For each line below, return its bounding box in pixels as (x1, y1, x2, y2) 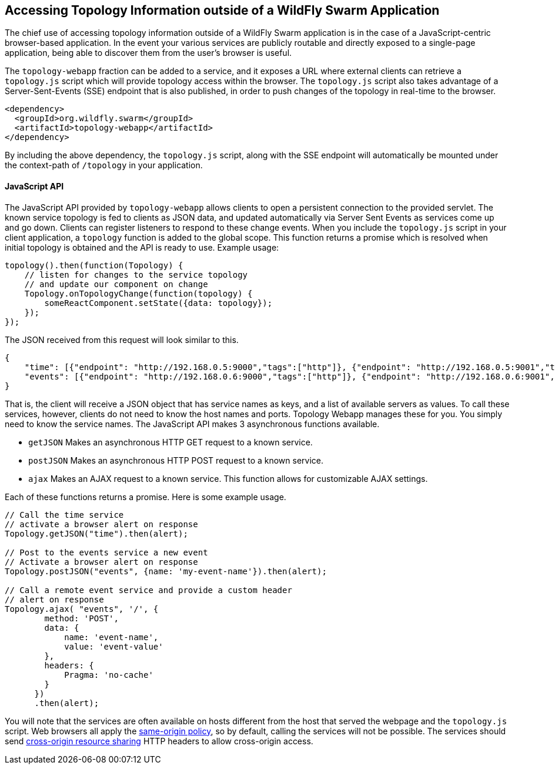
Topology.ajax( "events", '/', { (5, 604, 159, 614)
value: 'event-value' (64, 641, 163, 651)
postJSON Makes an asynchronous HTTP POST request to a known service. (28, 455, 324, 465)
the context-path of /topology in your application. (5, 160, 203, 171)
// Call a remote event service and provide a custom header (5, 585, 292, 595)
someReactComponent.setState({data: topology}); (44, 298, 273, 308)
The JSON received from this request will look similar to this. (5, 334, 239, 345)
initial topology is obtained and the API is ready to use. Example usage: (5, 242, 279, 252)
